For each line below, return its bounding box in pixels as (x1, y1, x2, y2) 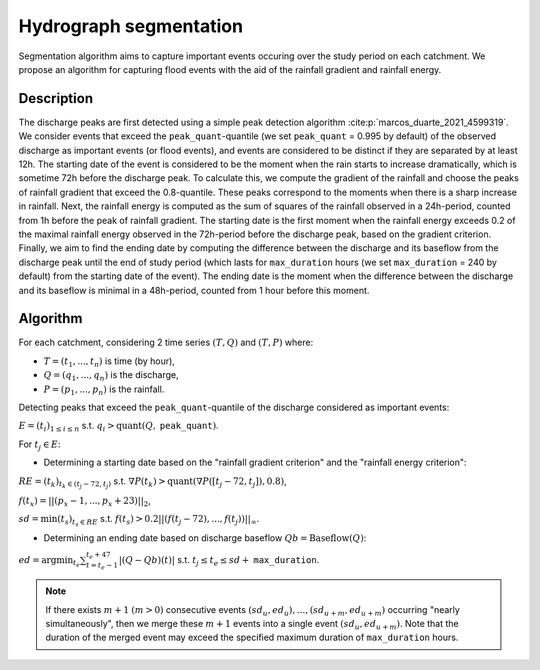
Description (18, 90, 94, 107)
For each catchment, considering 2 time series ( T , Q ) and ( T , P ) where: (18, 336, 314, 349)
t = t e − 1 (85, 560, 119, 571)
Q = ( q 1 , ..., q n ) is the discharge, (43, 369, 179, 384)
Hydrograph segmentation (18, 15, 244, 37)
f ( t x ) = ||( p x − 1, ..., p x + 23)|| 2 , (18, 494, 152, 509)
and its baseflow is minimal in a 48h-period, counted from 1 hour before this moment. (18, 284, 370, 296)
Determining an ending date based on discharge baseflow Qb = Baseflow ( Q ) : (43, 532, 367, 544)
